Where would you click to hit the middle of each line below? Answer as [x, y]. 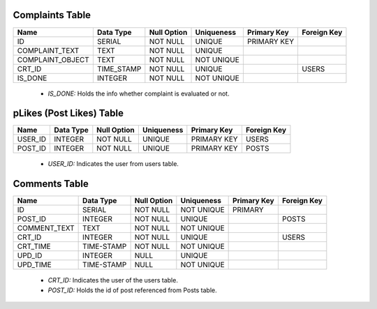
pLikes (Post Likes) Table [68, 113]
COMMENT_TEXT [46, 228]
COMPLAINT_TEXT [48, 50]
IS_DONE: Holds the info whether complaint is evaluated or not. [139, 93]
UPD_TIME [34, 265]
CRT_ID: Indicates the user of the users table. [113, 280]
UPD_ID [30, 256]
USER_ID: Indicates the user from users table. [113, 164]
